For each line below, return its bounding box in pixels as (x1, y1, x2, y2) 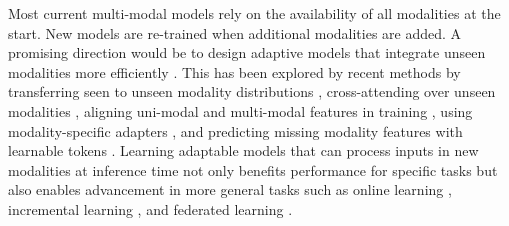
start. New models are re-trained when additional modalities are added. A (8, 22, 462, 43)
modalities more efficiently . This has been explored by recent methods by (8, 61, 461, 82)
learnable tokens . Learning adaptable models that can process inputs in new (8, 140, 479, 161)
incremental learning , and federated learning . (8, 198, 293, 219)
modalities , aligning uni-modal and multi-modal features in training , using (8, 100, 473, 121)
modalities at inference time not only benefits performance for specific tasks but (8, 159, 498, 180)
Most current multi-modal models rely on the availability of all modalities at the (8, 3, 501, 23)
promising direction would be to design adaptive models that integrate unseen (8, 42, 486, 63)
